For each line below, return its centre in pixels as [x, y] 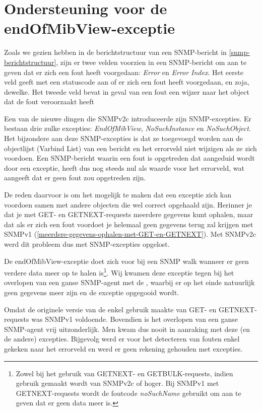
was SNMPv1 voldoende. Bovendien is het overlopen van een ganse [135, 319]
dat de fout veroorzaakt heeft [49, 101]
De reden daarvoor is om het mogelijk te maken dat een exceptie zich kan [118, 195]
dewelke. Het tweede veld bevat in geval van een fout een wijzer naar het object [127, 91]
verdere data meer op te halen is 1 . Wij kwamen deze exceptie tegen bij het [119, 272]
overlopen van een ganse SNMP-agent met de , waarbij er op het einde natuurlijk [129, 282]
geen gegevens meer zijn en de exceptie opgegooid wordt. [91, 292]
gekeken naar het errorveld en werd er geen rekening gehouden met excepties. [123, 349]
